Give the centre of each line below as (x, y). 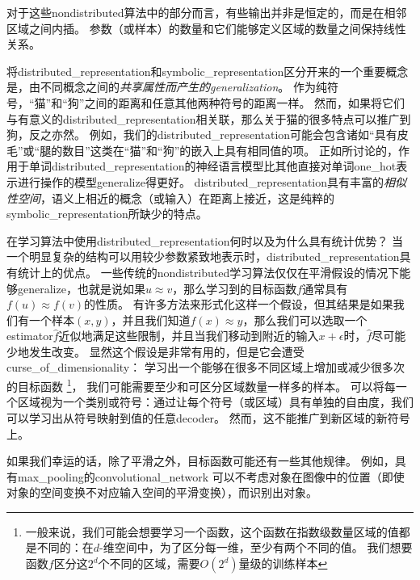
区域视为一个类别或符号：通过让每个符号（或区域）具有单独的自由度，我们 (215, 402)
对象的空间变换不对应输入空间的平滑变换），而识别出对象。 (162, 492)
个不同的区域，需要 (149, 563)
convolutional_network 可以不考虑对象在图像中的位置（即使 (250, 476)
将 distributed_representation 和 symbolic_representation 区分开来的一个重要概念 (208, 71)
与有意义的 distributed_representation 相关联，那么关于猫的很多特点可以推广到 (209, 118)
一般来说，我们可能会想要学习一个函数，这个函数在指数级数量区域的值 (212, 531)
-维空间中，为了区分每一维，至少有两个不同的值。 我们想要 (256, 547)
